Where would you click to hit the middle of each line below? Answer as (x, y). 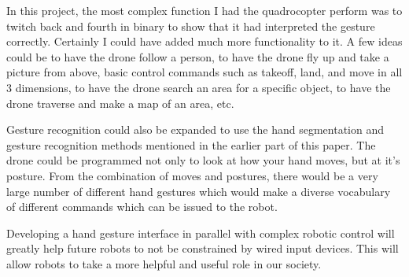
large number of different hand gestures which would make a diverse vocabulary (199, 191)
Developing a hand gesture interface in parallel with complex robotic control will (201, 233)
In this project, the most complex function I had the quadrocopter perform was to (204, 10)
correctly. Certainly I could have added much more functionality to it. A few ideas (204, 41)
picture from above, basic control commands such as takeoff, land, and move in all (204, 72)
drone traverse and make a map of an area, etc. (120, 103)
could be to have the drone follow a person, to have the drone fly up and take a (198, 56)
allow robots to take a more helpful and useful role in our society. (164, 263)
